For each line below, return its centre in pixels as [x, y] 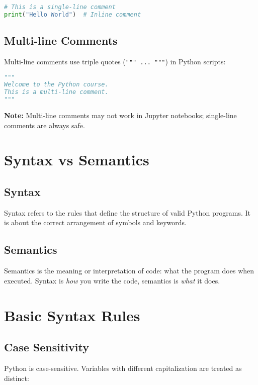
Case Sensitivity [47, 347]
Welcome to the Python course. [56, 85]
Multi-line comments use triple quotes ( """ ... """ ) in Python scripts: [115, 61]
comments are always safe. [45, 125]
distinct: [17, 378]
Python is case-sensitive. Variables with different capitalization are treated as [123, 368]
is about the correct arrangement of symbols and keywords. [95, 222]
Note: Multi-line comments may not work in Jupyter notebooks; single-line [120, 115]
